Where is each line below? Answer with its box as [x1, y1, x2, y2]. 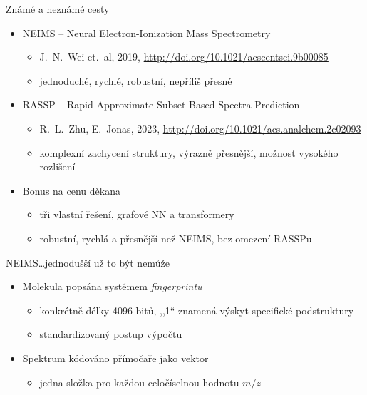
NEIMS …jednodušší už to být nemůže [6, 255, 170, 270]
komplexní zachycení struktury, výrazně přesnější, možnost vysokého [39, 145, 338, 160]
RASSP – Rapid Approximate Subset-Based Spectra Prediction [22, 97, 300, 112]
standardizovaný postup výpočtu [39, 327, 182, 342]
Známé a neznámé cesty [6, 1, 110, 16]
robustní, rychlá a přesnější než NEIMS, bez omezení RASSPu [39, 230, 312, 245]
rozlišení [39, 159, 76, 174]
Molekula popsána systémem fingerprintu [22, 279, 202, 294]
